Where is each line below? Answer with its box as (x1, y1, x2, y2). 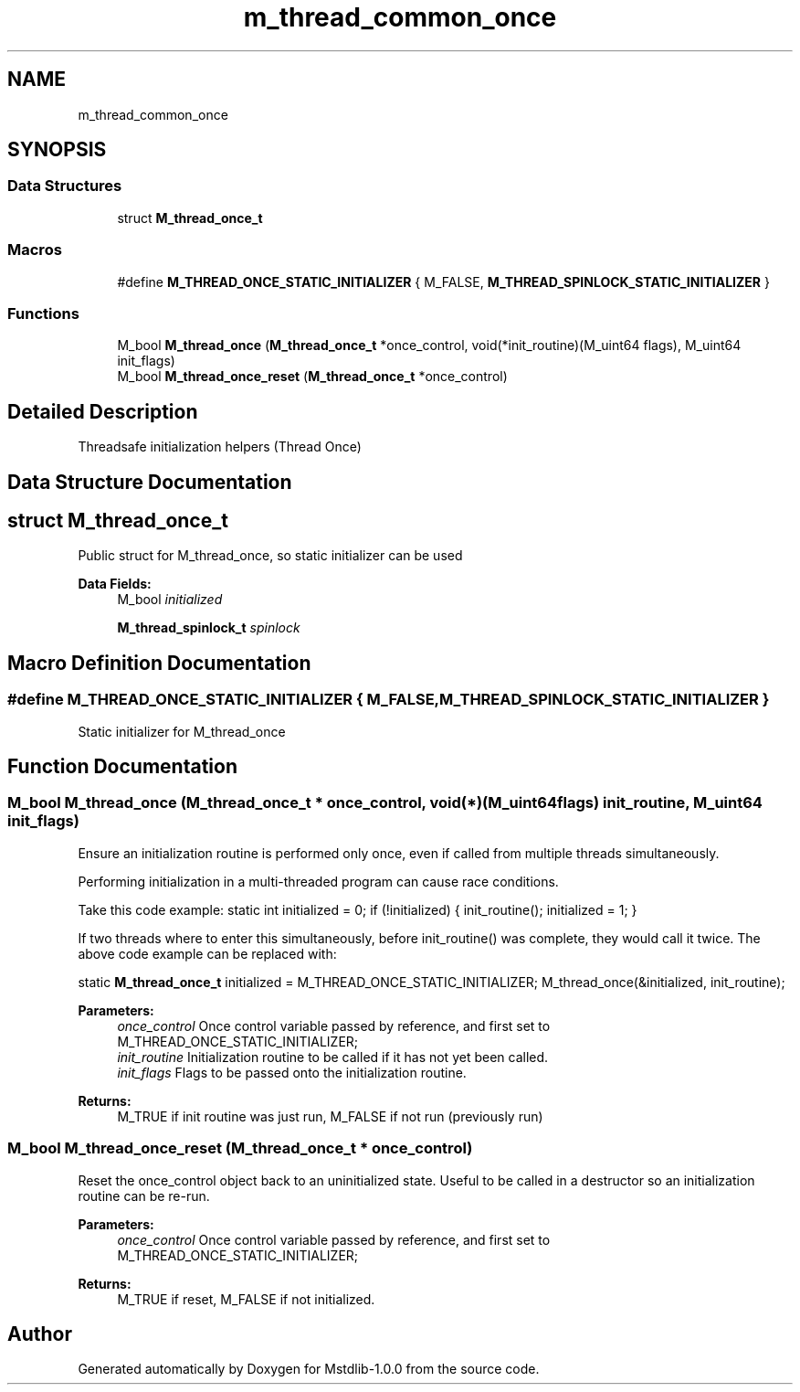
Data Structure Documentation (7, 470, 292, 494)
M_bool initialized (117, 591, 223, 608)
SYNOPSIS (7, 138, 107, 162)
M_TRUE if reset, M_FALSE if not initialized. (117, 1291, 375, 1307)
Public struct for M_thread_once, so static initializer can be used (78, 547, 463, 564)
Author (7, 1323, 72, 1346)
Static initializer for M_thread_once (78, 723, 286, 739)
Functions (7, 303, 79, 323)
